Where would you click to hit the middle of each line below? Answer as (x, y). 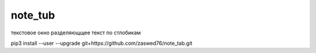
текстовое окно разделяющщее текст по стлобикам (76, 33)
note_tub (33, 15)
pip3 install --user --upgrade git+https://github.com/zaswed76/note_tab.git (102, 43)
